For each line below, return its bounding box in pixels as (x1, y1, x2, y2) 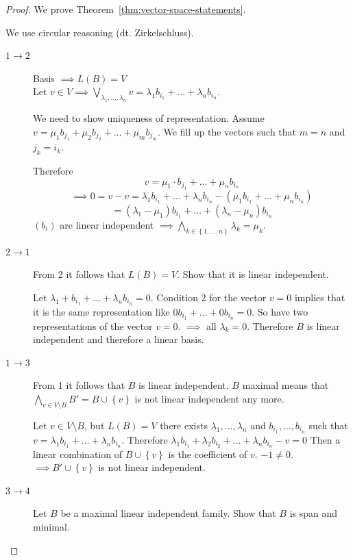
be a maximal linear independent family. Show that (60, 506, 276, 520)
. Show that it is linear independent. (177, 267, 329, 281)
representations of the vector (33, 318, 153, 333)
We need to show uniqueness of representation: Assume (33, 111, 265, 125)
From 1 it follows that (33, 378, 125, 392)
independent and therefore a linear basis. (33, 332, 204, 346)
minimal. (33, 519, 70, 533)
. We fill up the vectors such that (158, 124, 297, 138)
